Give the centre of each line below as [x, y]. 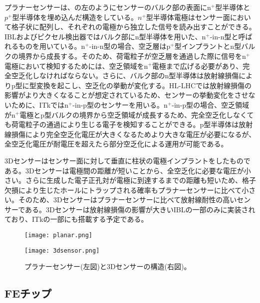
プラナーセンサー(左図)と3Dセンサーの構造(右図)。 [108, 266]
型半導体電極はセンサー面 [188, 17]
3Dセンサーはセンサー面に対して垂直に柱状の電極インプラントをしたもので [128, 160]
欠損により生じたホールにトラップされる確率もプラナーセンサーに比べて [123, 190]
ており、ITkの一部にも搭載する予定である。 [76, 219]
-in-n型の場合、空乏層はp [130, 46]
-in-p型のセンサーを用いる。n [120, 104]
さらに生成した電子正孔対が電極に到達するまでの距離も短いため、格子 [140, 180]
